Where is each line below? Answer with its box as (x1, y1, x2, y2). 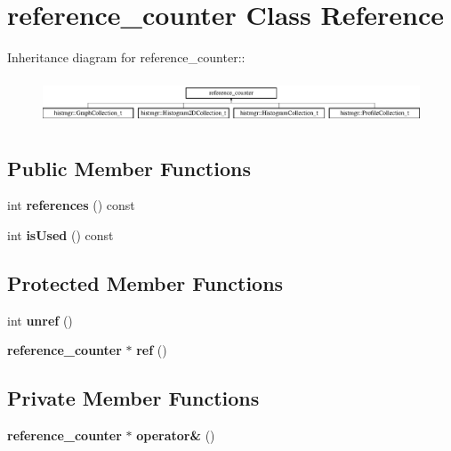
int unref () (7, 310, 73, 329)
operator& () (136, 426, 215, 445)
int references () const (7, 196, 135, 214)
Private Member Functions (7, 384, 260, 412)
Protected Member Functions (7, 269, 284, 296)
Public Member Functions (7, 154, 251, 181)
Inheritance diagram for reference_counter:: (7, 48, 246, 67)
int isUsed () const (7, 225, 114, 244)
